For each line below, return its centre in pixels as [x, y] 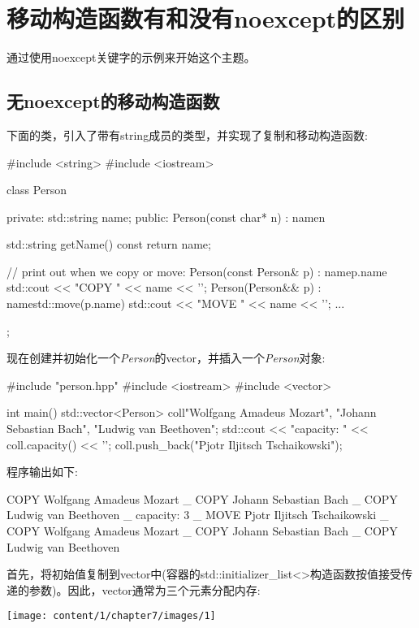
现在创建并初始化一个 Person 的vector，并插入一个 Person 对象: [166, 358]
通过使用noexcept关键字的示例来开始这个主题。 [131, 57]
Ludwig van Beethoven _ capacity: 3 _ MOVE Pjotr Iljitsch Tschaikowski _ [198, 515]
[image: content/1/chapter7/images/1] [111, 616]
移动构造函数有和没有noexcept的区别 [206, 18]
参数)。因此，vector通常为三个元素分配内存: [145, 589]
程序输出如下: [42, 472]
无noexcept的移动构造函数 [113, 101]
